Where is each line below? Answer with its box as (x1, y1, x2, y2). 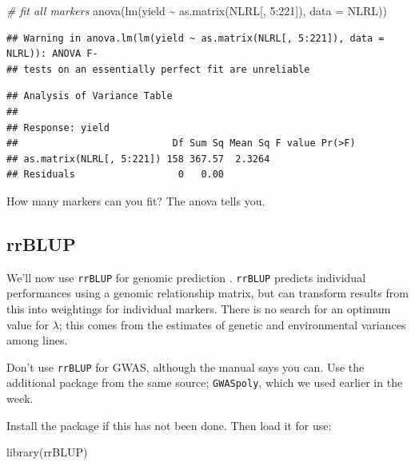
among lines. (6, 332, 68, 349)
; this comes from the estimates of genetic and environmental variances (58, 316, 406, 333)
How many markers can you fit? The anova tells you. (6, 192, 265, 209)
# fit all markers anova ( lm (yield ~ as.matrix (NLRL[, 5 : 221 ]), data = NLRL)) (6, 2, 387, 18)
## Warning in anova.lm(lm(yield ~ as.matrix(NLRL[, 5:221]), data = (6, 32, 385, 44)
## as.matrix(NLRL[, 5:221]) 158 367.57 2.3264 (6, 153, 270, 165)
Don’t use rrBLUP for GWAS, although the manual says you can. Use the (6, 358, 365, 375)
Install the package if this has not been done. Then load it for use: (6, 416, 332, 433)
